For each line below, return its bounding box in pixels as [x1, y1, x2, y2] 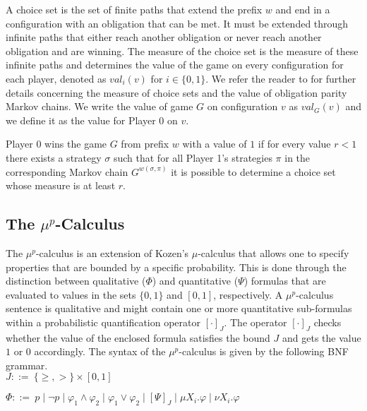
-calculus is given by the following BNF [179, 344, 349, 359]
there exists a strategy [6, 150, 102, 165]
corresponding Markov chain [6, 164, 128, 179]
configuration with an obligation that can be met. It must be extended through [6, 16, 349, 30]
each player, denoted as [6, 71, 107, 85]
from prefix [121, 136, 169, 151]
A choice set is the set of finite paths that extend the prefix [6, 2, 263, 16]
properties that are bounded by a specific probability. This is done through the [6, 259, 347, 274]
